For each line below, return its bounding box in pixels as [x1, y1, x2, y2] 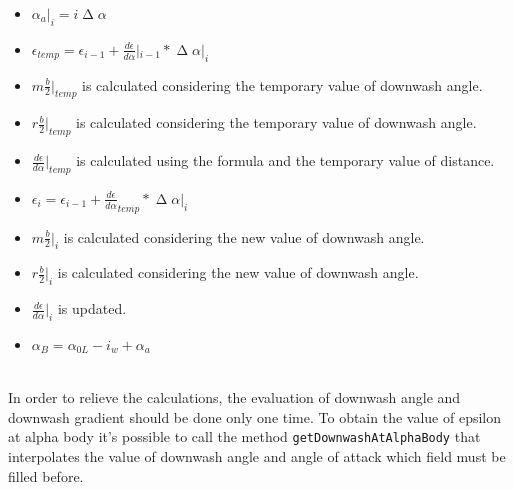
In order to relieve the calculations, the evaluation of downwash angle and [8, 387, 461, 408]
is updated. [57, 298, 127, 319]
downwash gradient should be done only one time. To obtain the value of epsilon [8, 406, 502, 427]
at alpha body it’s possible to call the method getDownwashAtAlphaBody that [8, 426, 481, 447]
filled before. [8, 465, 84, 486]
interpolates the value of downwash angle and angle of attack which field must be [8, 446, 506, 467]
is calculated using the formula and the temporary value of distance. [76, 150, 495, 171]
